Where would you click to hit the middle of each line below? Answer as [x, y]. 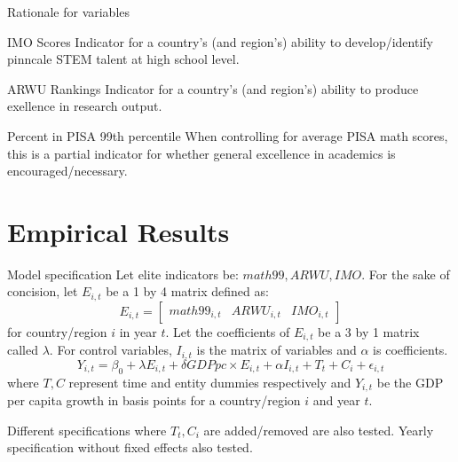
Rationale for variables [69, 12]
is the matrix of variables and [276, 350]
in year [138, 331]
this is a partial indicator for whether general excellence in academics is [201, 153]
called [23, 350]
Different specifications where [87, 430]
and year [336, 400]
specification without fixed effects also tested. [130, 447]
